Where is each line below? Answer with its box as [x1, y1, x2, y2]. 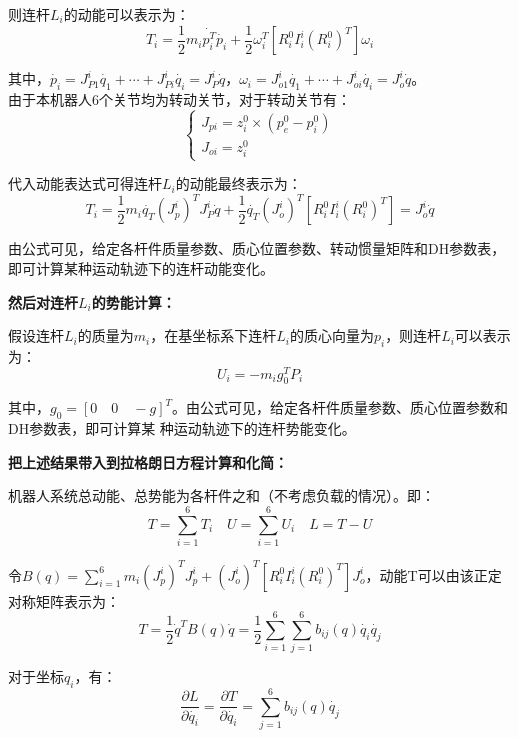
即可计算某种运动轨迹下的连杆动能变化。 [8, 257, 274, 278]
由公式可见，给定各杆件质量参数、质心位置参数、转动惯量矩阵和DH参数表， [8, 238, 506, 259]
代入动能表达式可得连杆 [8, 173, 162, 194]
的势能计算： [91, 291, 176, 312]
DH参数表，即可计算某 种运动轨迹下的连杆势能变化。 [8, 418, 356, 439]
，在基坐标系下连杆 [150, 325, 277, 346]
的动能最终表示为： [175, 173, 302, 194]
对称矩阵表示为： [8, 590, 120, 611]
